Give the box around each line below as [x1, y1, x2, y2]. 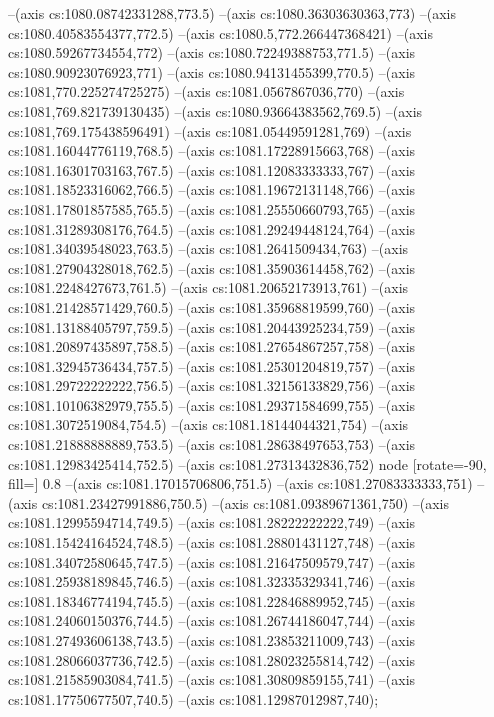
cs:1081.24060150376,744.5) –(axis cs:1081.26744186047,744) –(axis [8, 610, 416, 631]
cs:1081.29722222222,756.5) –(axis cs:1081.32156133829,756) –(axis [8, 375, 416, 396]
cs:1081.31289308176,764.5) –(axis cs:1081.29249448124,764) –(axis [8, 218, 416, 239]
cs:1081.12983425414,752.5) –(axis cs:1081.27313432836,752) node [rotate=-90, [8, 453, 487, 474]
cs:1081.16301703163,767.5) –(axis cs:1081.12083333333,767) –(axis [8, 159, 416, 180]
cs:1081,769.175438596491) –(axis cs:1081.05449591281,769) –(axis [8, 120, 412, 141]
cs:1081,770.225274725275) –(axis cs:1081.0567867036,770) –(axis [8, 81, 405, 102]
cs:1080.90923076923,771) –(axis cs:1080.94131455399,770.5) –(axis [8, 61, 416, 82]
